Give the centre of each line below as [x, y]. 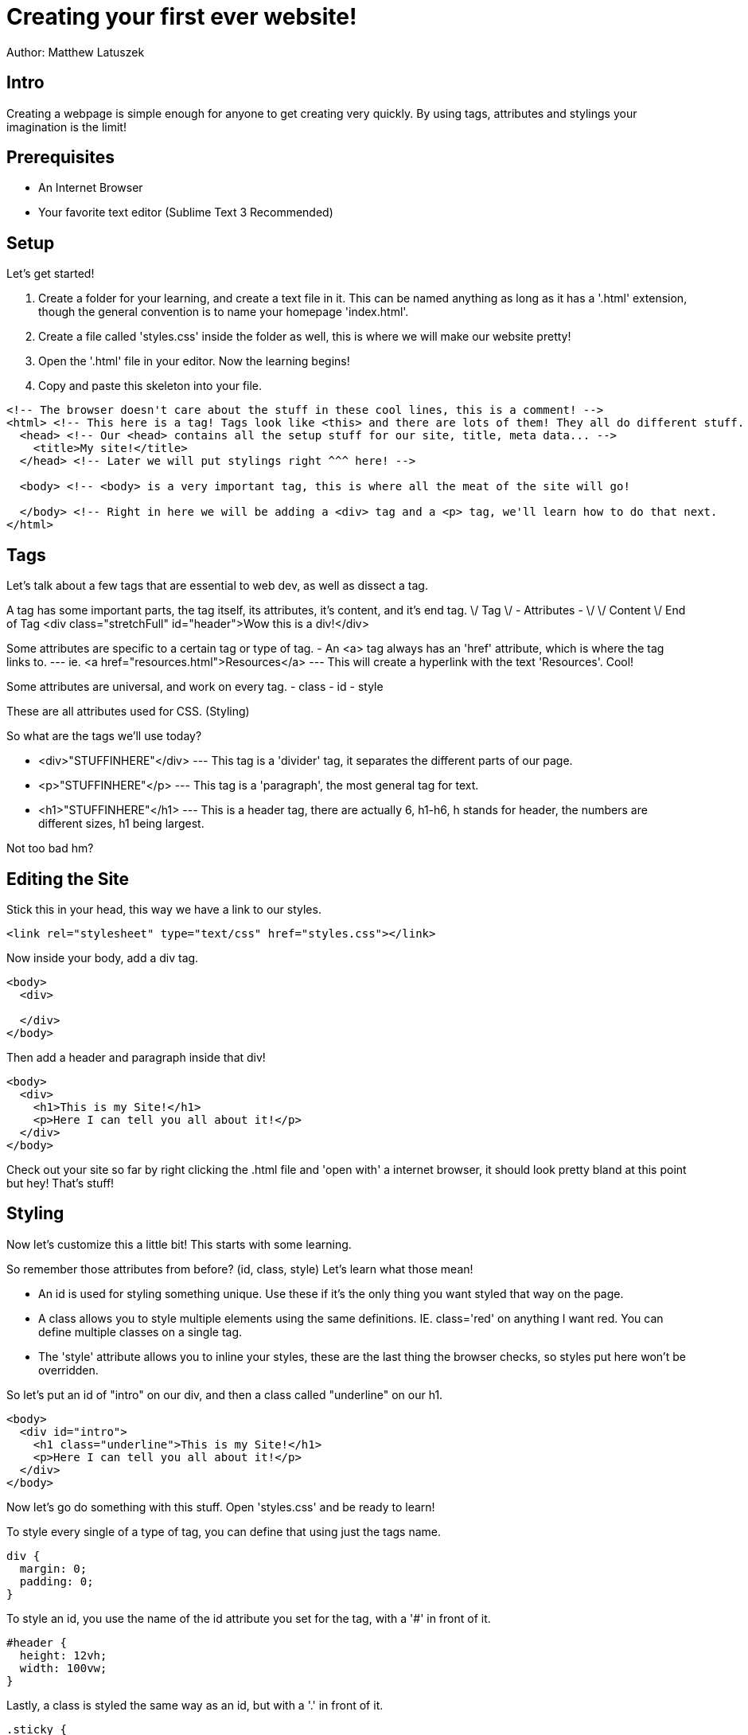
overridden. [68, 1370]
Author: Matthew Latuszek [76, 52]
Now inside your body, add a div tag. [103, 957]
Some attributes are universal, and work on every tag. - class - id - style [195, 687]
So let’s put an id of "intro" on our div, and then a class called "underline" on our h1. [225, 1394]
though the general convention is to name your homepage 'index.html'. [224, 312]
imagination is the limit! [66, 127]
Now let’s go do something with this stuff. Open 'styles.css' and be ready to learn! [221, 1507]
